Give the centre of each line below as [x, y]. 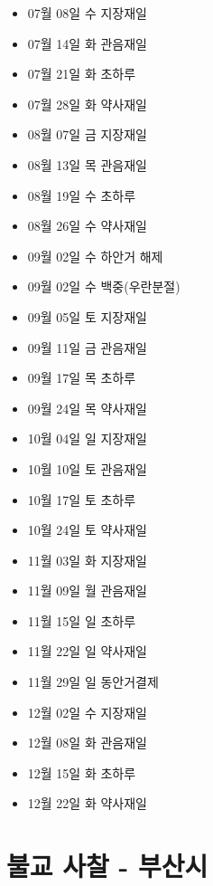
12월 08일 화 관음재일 [87, 743]
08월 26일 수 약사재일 [87, 226]
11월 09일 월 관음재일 [87, 591]
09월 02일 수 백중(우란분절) [104, 286]
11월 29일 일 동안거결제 [93, 682]
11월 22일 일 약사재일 [87, 651]
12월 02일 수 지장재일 [87, 712]
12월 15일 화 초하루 [82, 772]
